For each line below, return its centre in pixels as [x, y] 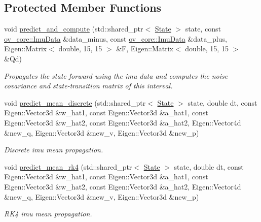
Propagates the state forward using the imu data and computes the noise [116, 75]
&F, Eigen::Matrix [145, 49]
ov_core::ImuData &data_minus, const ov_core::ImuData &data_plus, [116, 38]
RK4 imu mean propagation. [48, 214]
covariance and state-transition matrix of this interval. [88, 86]
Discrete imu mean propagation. [54, 150]
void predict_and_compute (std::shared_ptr [74, 29]
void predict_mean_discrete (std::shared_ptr [75, 102]
